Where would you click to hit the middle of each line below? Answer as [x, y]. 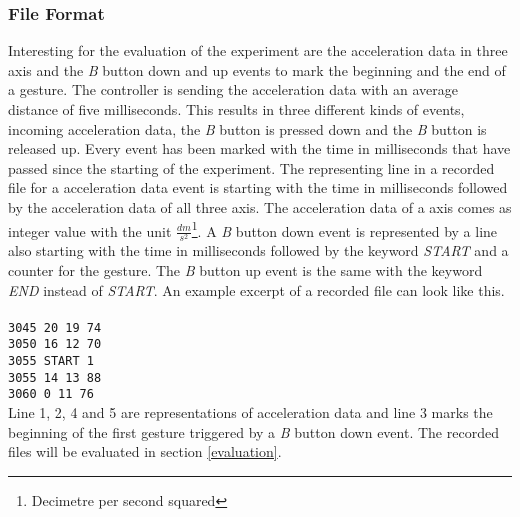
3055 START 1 [51, 361]
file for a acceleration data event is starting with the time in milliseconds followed [258, 187]
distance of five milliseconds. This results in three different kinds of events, [236, 109]
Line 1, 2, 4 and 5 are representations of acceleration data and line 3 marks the [250, 412]
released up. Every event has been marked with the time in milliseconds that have [259, 148]
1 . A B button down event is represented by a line [344, 229]
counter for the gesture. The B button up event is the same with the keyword [245, 269]
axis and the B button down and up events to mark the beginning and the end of [257, 69]
